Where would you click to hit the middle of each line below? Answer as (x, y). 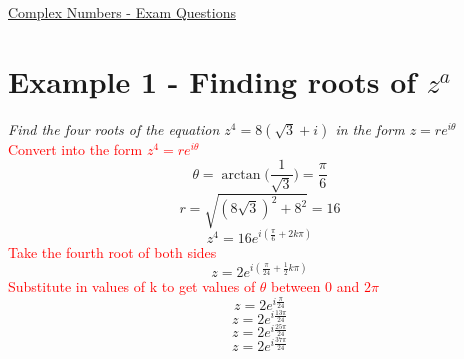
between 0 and (315, 285)
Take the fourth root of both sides (112, 251)
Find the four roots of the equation (114, 128)
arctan (241, 174)
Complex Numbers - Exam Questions (122, 12)
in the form (370, 128)
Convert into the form (75, 148)
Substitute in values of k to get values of (132, 285)
